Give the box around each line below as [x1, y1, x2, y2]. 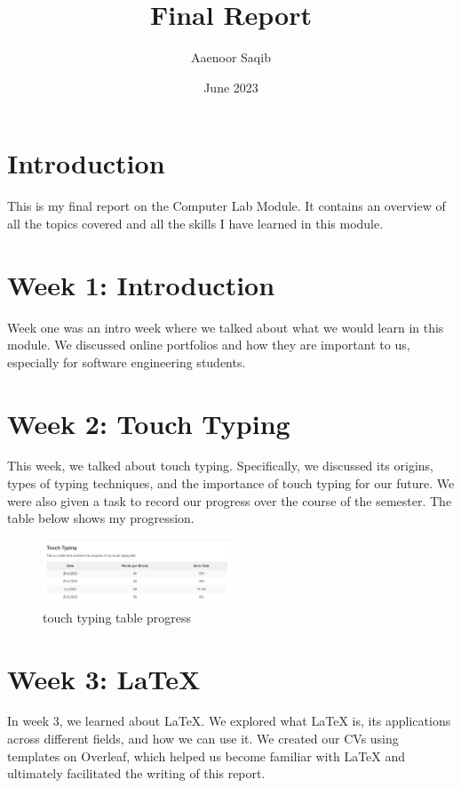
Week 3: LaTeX [7, 660, 201, 696]
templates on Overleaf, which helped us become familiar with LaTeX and [7, 746, 406, 765]
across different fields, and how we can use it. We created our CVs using [7, 729, 399, 748]
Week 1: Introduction [7, 266, 275, 302]
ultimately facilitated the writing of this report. [7, 764, 266, 783]
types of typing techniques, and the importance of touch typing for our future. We [7, 474, 455, 493]
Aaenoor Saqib [191, 48, 271, 67]
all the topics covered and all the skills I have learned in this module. [7, 213, 384, 232]
